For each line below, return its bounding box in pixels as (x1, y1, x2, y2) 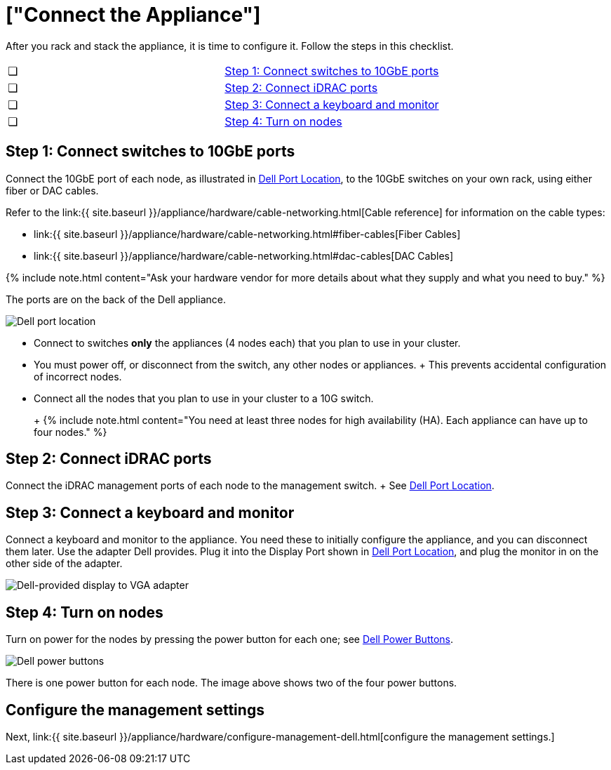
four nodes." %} (34, 425, 107, 438)
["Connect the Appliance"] (6, 3, 261, 27)
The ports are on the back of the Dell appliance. (6, 293, 226, 305)
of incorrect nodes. (34, 370, 122, 383)
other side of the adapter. (6, 557, 123, 570)
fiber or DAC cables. (6, 184, 99, 197)
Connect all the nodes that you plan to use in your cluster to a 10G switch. (34, 392, 374, 404)
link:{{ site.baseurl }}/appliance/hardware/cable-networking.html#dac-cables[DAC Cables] (34, 249, 454, 262)
